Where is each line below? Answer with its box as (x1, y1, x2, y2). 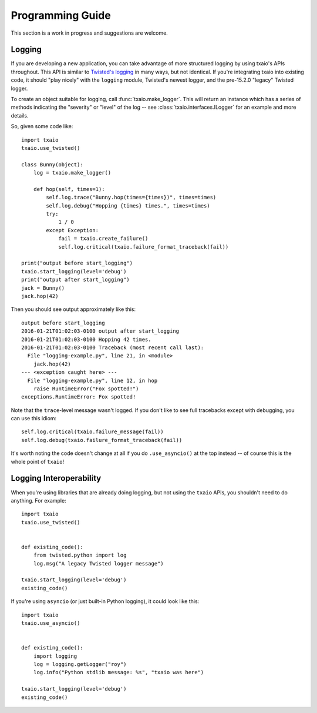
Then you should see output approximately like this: (11, 306, 136, 313)
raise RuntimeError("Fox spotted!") (33, 385, 139, 392)
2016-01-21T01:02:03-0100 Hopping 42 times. (21, 336, 152, 343)
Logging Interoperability (11, 473, 102, 483)
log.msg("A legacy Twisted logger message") (33, 560, 164, 567)
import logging (33, 652, 77, 660)
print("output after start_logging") (21, 276, 130, 283)
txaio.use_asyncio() (21, 620, 80, 627)
